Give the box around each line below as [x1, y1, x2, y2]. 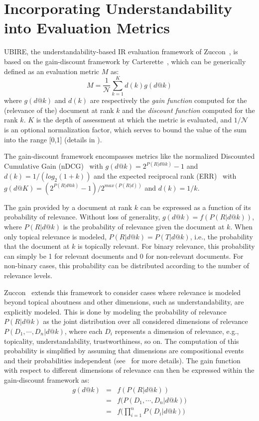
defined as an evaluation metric [4, 66, 100, 76]
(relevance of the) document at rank [4, 105, 114, 115]
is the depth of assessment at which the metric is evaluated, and [36, 114, 232, 125]
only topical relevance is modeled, [4, 231, 107, 241]
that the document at [4, 241, 70, 251]
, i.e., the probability [190, 231, 253, 241]
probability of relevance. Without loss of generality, [4, 211, 160, 222]
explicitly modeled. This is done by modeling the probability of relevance [4, 306, 227, 316]
